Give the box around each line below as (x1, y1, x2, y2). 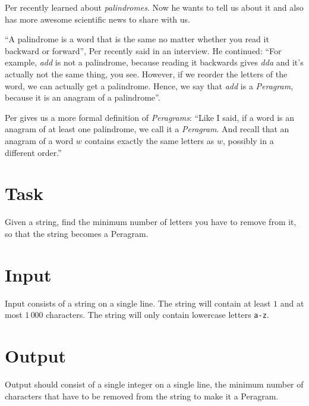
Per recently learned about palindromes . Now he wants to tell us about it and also (5, 1, 304, 13)
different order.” (5, 146, 62, 158)
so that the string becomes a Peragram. (5, 227, 149, 239)
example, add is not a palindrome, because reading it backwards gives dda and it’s (5, 56, 304, 68)
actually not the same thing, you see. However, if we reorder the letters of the (5, 67, 288, 80)
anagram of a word (5, 134, 74, 146)
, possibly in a (222, 134, 274, 146)
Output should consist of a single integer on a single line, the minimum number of (5, 377, 304, 390)
